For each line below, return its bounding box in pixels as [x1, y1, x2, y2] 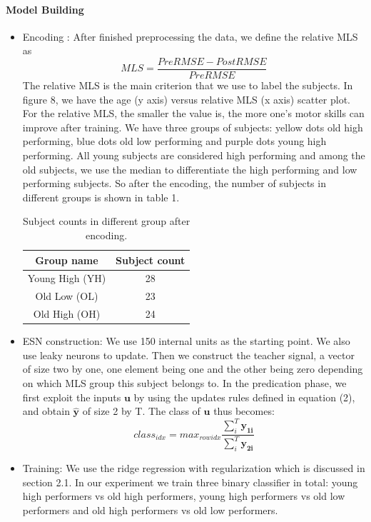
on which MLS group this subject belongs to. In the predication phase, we [22, 375, 347, 390]
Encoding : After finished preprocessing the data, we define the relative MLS [22, 29, 358, 44]
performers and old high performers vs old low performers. [22, 503, 278, 518]
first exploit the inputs [22, 389, 121, 404]
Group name [35, 252, 98, 267]
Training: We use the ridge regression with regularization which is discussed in [22, 461, 365, 476]
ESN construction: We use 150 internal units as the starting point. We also [22, 333, 350, 348]
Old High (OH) [33, 306, 101, 321]
